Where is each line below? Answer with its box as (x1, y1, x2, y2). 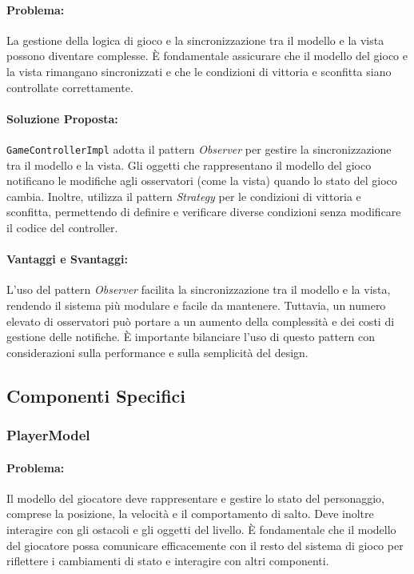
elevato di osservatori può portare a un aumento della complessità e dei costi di (6, 312, 395, 329)
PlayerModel (6, 425, 90, 445)
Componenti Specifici (6, 383, 186, 407)
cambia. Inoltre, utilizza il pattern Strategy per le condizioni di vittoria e (6, 187, 361, 204)
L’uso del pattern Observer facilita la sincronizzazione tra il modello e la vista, (6, 281, 391, 298)
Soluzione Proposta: (6, 110, 118, 126)
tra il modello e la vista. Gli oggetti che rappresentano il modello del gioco (6, 156, 372, 173)
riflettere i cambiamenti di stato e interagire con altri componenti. (6, 552, 329, 569)
